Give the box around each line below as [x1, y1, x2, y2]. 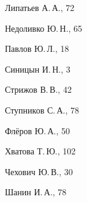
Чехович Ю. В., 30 [5, 165, 73, 178]
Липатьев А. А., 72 [5, 1, 75, 13]
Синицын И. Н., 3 [5, 62, 70, 75]
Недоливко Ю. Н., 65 [5, 21, 83, 34]
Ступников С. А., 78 [5, 103, 80, 116]
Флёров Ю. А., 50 [5, 124, 70, 137]
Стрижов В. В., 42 [5, 83, 72, 96]
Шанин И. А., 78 [5, 186, 67, 198]
